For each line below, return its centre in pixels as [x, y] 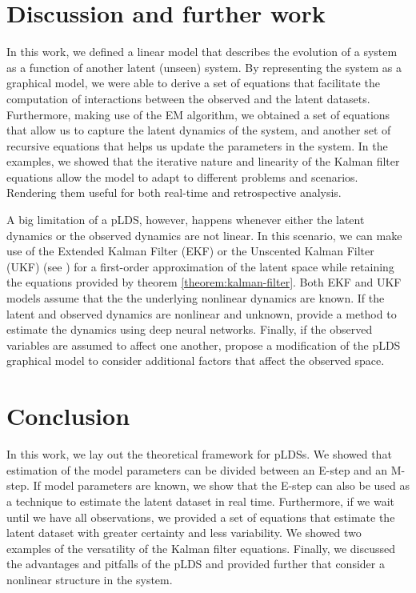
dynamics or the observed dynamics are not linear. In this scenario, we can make [204, 235]
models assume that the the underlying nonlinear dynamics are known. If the [196, 298]
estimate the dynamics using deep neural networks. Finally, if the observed [190, 329]
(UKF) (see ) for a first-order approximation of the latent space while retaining [200, 266]
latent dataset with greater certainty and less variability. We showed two [184, 533]
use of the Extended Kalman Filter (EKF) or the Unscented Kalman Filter [190, 251]
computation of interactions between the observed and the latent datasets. [188, 98]
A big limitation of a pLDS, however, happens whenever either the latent [186, 220]
